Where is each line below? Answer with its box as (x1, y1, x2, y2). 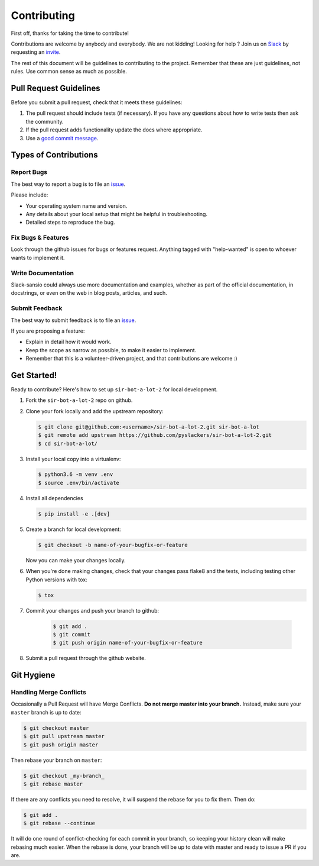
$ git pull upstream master (23, 733, 105, 740)
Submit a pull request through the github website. (25, 655, 146, 662)
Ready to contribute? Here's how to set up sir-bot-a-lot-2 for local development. (11, 385, 218, 393)
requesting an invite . (11, 49, 61, 56)
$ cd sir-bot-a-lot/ (38, 440, 97, 447)
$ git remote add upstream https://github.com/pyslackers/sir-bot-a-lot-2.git (38, 432, 272, 439)
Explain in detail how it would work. (25, 338, 112, 346)
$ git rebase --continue (23, 820, 96, 827)
